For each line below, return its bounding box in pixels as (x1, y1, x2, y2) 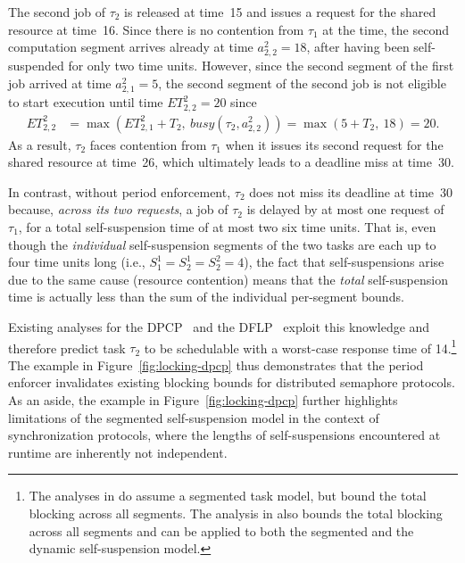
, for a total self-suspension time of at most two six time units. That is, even (18, 217, 436, 236)
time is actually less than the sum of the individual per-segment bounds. (8, 287, 404, 306)
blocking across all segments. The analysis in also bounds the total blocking (29, 503, 443, 522)
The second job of (8, 3, 105, 21)
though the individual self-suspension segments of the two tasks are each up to (8, 235, 436, 253)
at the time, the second (322, 20, 449, 38)
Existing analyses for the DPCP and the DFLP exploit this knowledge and (8, 317, 430, 335)
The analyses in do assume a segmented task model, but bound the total (29, 486, 427, 505)
